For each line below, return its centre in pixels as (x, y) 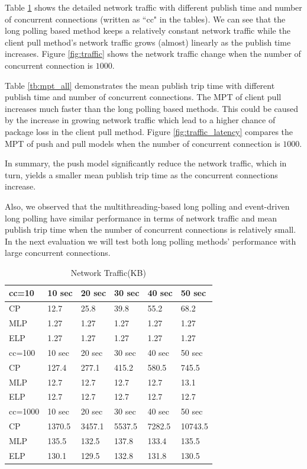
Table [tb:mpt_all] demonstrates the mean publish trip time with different (140, 85)
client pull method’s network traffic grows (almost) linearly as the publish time (148, 42)
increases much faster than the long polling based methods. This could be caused (152, 108)
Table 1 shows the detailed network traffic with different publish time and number (153, 7)
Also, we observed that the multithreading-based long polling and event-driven (147, 206)
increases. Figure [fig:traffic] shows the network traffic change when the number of (153, 54)
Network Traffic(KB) (108, 272)
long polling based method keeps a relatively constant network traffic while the (148, 30)
